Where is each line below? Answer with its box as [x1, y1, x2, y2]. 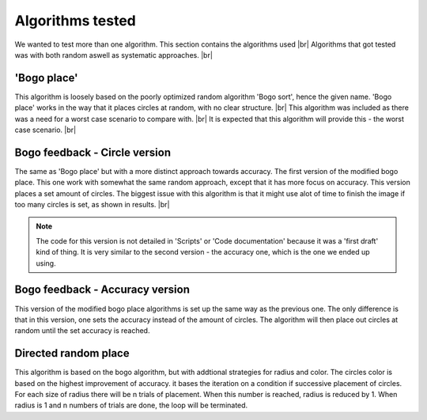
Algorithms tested [14, 12, 136, 29]
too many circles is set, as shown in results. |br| [14, 200, 170, 210]
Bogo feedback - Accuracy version [14, 283, 190, 297]
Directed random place [14, 346, 130, 360]
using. [36, 258, 56, 268]
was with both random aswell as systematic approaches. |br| [14, 50, 213, 59]
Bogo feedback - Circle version [14, 146, 172, 159]
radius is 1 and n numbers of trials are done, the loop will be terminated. [14, 400, 248, 411]
